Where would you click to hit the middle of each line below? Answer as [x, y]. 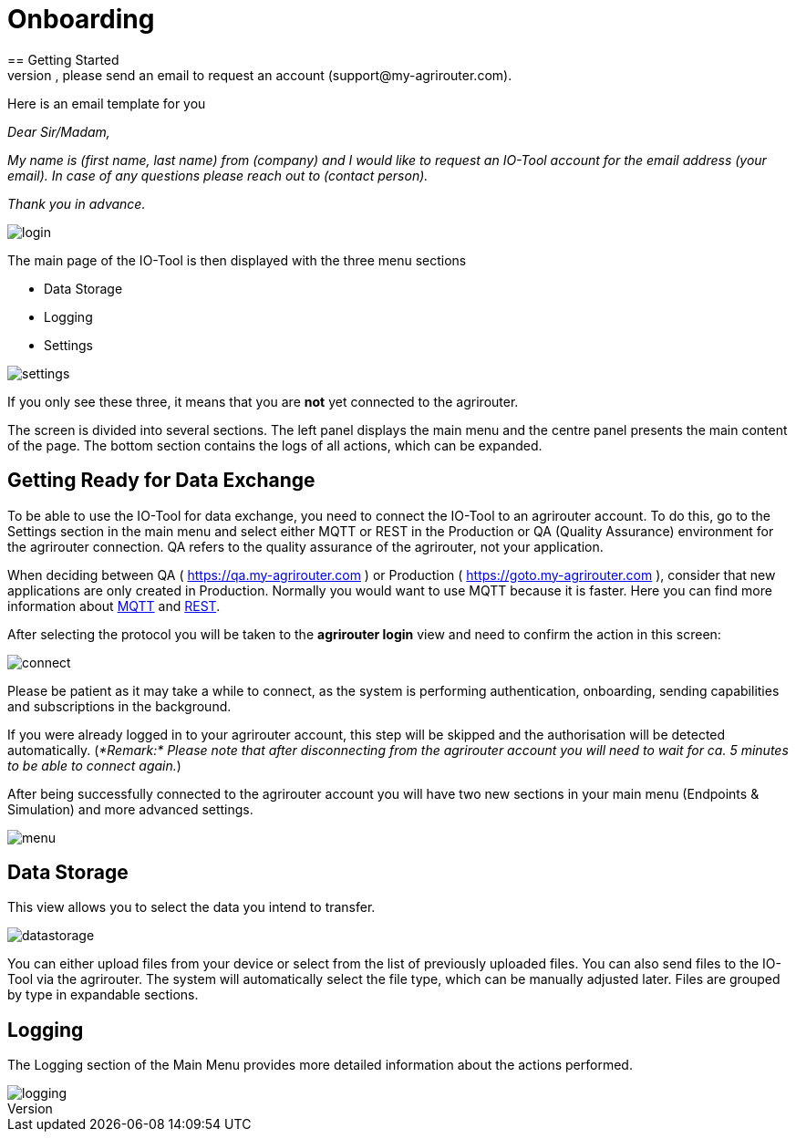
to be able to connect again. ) [94, 765]
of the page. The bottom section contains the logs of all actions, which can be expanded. [275, 445]
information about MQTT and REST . [114, 606]
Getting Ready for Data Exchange [161, 481]
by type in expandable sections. [103, 995]
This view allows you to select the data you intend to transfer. [191, 907]
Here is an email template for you [107, 103]
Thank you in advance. [77, 203]
